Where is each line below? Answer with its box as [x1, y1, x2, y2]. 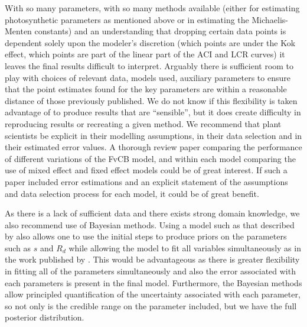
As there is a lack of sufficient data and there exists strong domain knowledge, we [5, 207, 300, 219]
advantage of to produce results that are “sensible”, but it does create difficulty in [5, 106, 301, 118]
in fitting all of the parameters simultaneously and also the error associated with [5, 265, 296, 277]
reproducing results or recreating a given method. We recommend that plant [5, 117, 282, 129]
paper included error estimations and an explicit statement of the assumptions [5, 175, 288, 187]
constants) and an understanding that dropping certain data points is [34, 25, 286, 37]
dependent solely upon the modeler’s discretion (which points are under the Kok [5, 36, 296, 48]
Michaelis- [252, 13, 288, 25]
